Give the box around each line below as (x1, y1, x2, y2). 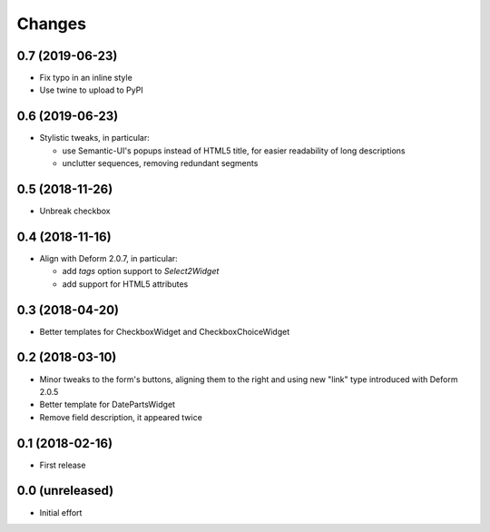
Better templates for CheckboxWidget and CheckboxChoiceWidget (39, 326, 290, 337)
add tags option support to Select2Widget (62, 266, 220, 277)
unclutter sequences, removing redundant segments (62, 158, 259, 169)
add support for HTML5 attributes (62, 278, 189, 290)
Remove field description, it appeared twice (39, 411, 203, 422)
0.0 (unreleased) (16, 483, 114, 498)
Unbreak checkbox (39, 205, 111, 217)
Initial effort (39, 507, 83, 517)
